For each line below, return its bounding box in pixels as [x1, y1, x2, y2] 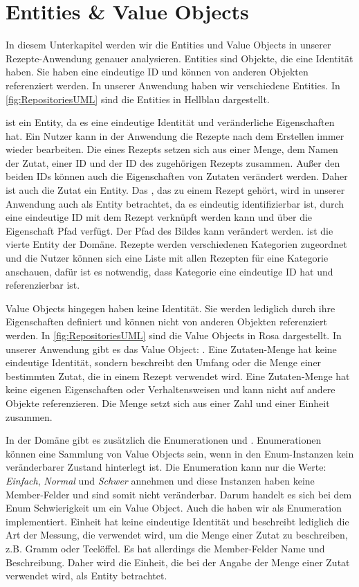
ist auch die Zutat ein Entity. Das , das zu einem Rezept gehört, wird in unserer [6, 183, 345, 197]
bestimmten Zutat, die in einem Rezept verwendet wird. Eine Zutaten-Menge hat [6, 368, 350, 383]
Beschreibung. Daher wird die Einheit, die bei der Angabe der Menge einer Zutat [6, 554, 350, 569]
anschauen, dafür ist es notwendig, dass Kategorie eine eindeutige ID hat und [6, 264, 333, 278]
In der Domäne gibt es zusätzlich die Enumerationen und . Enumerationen [6, 433, 322, 447]
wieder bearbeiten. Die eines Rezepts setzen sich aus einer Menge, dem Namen [6, 142, 338, 156]
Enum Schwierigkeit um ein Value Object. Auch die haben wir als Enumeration [6, 500, 342, 515]
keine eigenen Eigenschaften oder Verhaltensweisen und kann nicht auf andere [6, 382, 335, 397]
